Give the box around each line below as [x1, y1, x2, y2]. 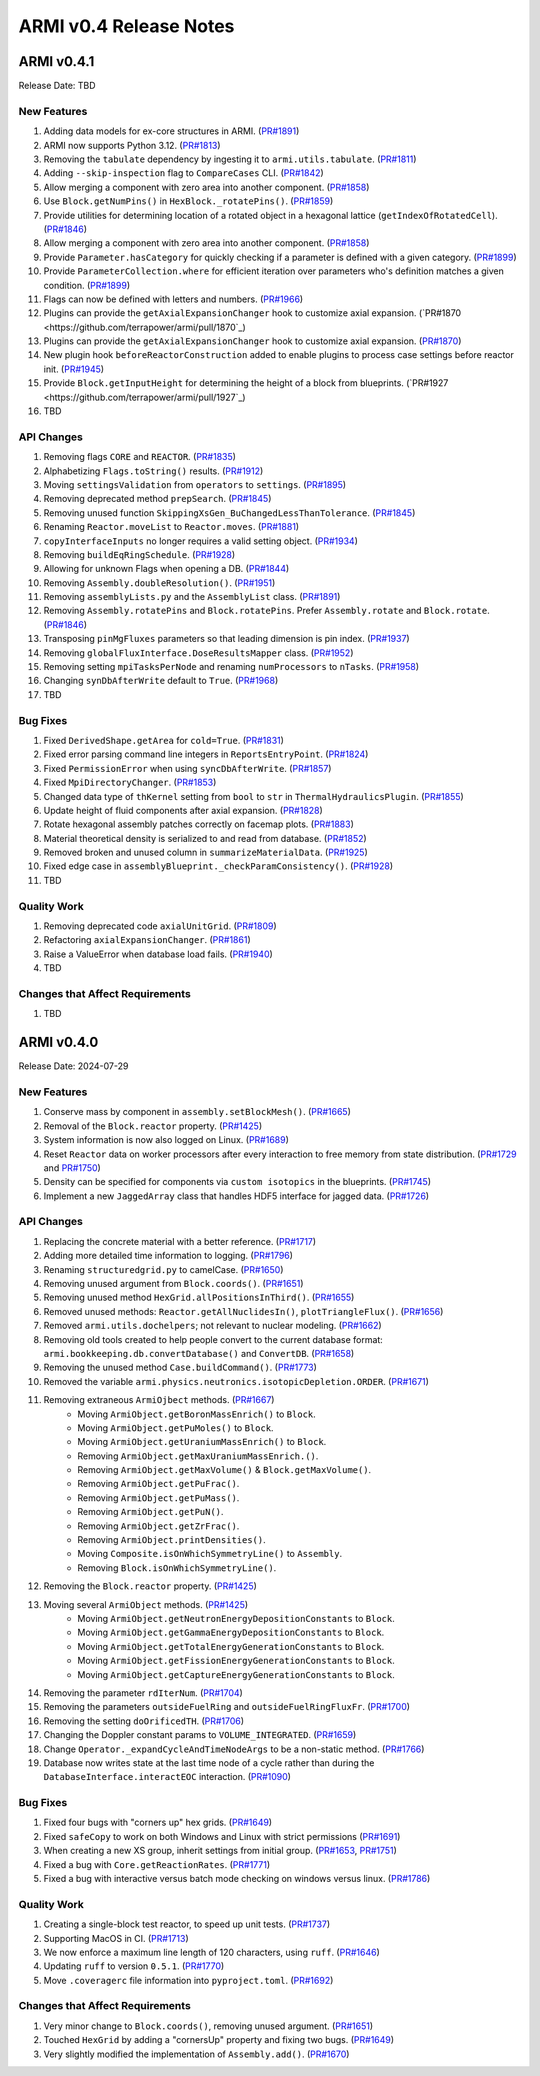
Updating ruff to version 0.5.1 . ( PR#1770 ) [43, 1960, 225, 1972]
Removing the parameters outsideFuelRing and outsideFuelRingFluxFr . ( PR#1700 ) [43, 1701, 410, 1713]
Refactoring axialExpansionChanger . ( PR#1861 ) [43, 934, 251, 946]
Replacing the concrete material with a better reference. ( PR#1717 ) [43, 1235, 317, 1247]
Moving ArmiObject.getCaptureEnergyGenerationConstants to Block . [77, 1668, 395, 1680]
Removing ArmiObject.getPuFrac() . [77, 1478, 240, 1490]
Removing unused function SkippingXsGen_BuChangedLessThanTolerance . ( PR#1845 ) [43, 506, 416, 519]
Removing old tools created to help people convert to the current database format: [43, 1333, 384, 1345]
